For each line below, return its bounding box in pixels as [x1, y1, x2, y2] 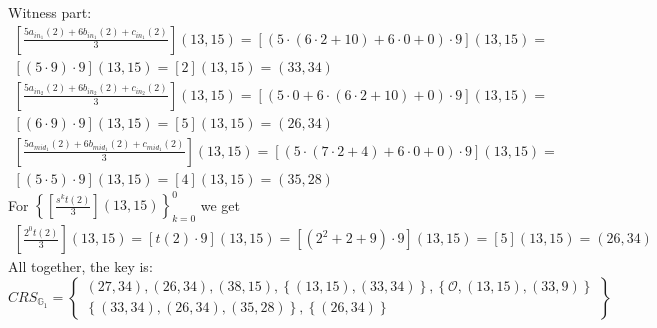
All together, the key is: [8, 256, 153, 277]
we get [200, 194, 241, 215]
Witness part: [8, 2, 92, 22]
